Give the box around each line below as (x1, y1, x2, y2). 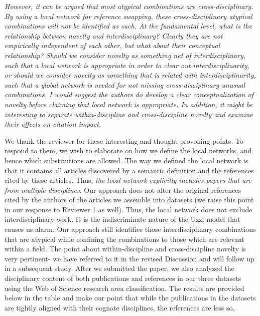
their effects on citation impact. (5, 119, 101, 129)
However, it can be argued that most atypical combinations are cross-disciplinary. (5, 1, 253, 11)
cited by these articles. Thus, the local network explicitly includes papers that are (5, 175, 251, 185)
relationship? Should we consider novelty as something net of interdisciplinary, (5, 50, 246, 60)
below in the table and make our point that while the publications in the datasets (5, 292, 256, 303)
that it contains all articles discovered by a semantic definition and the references (5, 165, 254, 175)
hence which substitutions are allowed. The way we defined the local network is (5, 155, 248, 165)
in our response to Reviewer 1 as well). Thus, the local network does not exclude (5, 204, 252, 214)
